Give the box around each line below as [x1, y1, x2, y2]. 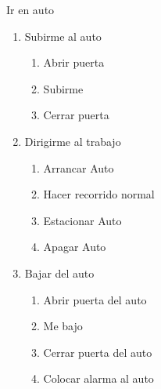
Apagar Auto [43, 238, 106, 255]
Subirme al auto [24, 27, 102, 44]
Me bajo [43, 318, 83, 334]
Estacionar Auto [43, 212, 122, 228]
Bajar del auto [24, 264, 95, 281]
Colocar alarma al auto [43, 370, 154, 387]
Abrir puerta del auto [43, 291, 147, 307]
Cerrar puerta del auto [43, 344, 152, 360]
